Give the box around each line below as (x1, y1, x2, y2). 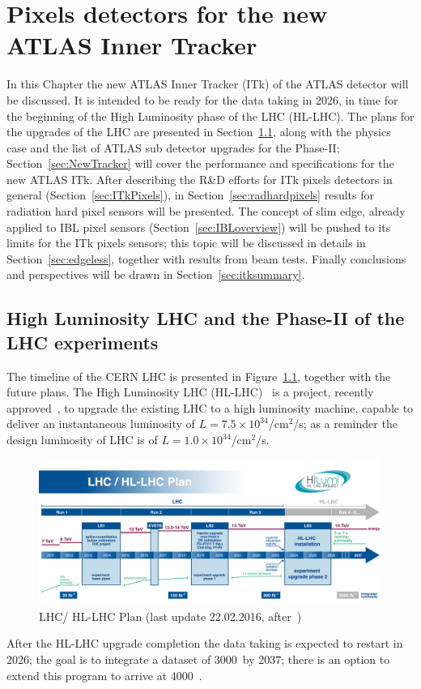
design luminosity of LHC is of (6, 431, 158, 447)
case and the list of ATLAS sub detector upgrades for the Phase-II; (6, 139, 340, 156)
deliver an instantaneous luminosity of (6, 415, 195, 432)
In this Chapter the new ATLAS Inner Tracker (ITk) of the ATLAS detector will (6, 75, 409, 92)
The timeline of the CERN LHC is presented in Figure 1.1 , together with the (6, 367, 391, 384)
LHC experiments (6, 329, 159, 354)
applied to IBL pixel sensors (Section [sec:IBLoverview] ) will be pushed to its (6, 218, 391, 235)
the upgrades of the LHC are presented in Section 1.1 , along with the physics (6, 123, 391, 140)
